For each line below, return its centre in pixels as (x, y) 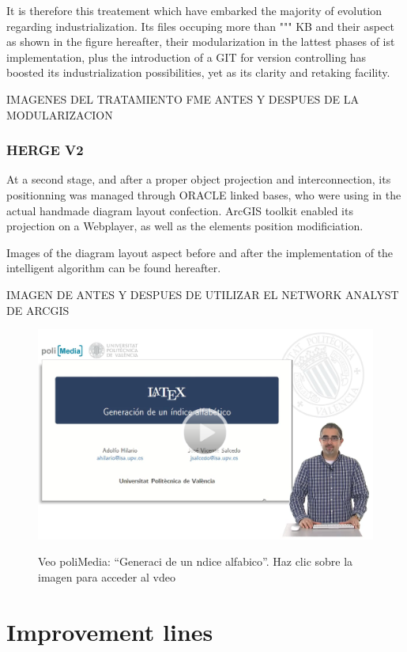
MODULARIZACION (60, 114)
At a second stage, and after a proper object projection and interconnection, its (199, 179)
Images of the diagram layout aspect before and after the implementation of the (200, 252)
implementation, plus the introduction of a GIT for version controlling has (187, 57)
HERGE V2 (45, 150)
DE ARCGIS (38, 310)
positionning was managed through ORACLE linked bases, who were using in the (204, 194)
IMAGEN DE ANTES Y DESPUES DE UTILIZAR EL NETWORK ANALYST (203, 294)
